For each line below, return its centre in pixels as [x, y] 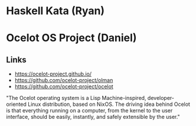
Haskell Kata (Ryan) [55, 11]
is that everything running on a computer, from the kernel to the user [89, 111]
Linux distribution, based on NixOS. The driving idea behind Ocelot [109, 104]
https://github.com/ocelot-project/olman [64, 80]
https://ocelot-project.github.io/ [53, 74]
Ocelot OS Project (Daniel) [71, 38]
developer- [161, 98]
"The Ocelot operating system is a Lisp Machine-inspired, [76, 98]
